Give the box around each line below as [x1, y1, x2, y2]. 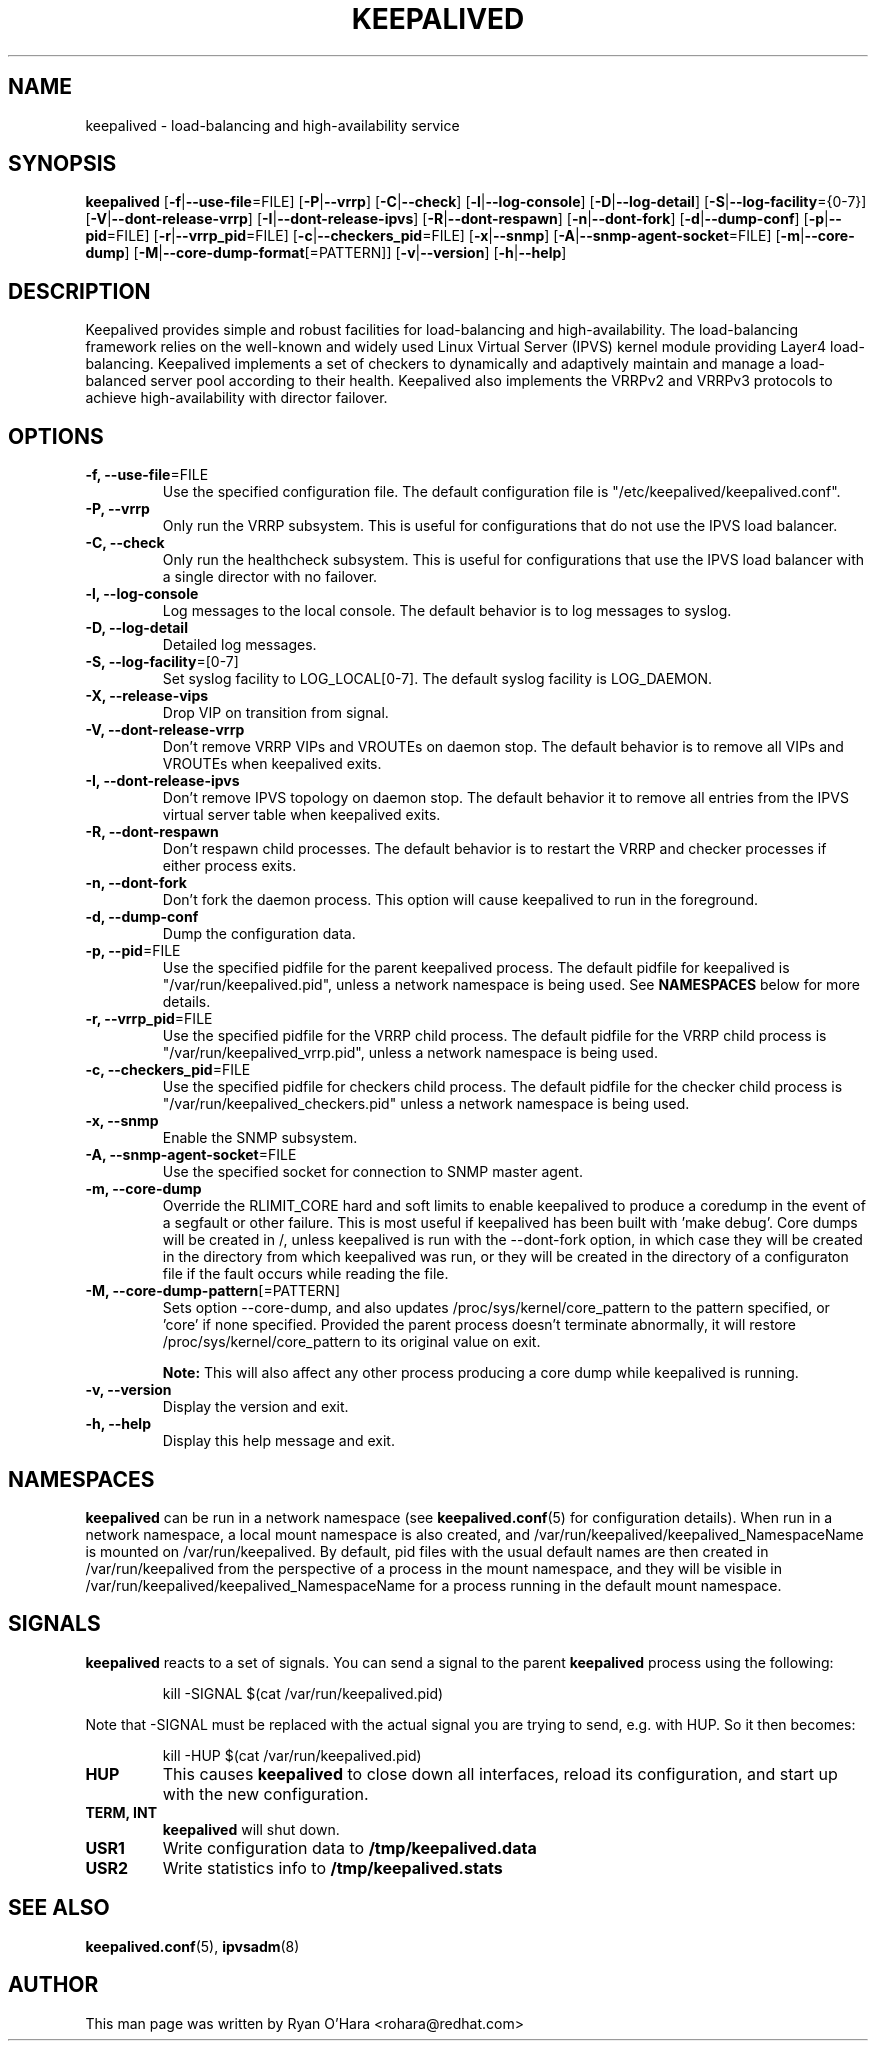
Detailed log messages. [162, 636, 317, 654]
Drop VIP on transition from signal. [162, 704, 389, 722]
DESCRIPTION [8, 278, 151, 304]
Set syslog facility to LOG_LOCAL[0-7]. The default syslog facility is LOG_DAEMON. [162, 670, 713, 688]
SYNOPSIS [8, 151, 117, 177]
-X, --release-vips [85, 687, 209, 705]
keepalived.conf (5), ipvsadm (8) [85, 1937, 300, 1955]
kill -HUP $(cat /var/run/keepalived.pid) [162, 1746, 422, 1764]
